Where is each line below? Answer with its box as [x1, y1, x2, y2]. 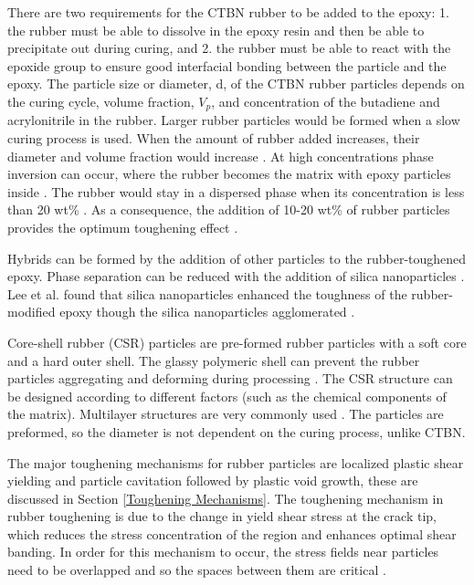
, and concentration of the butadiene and [211, 91, 440, 110]
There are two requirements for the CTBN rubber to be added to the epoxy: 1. [7, 3, 449, 21]
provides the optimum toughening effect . [7, 217, 238, 236]
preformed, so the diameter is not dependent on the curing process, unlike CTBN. [7, 422, 466, 441]
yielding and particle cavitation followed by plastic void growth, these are [7, 471, 418, 490]
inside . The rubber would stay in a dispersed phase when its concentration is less [7, 182, 465, 201]
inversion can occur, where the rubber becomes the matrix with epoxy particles [7, 164, 451, 183]
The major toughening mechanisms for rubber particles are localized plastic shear [7, 453, 464, 472]
